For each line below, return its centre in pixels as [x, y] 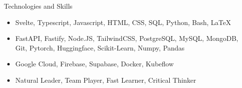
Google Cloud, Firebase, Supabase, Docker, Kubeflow [95, 64]
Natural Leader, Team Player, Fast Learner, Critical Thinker [106, 80]
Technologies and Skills [38, 6]
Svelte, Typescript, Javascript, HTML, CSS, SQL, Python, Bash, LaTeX [123, 22]
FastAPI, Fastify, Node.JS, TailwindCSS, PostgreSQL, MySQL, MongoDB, [127, 38]
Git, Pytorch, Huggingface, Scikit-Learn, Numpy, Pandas [100, 47]
